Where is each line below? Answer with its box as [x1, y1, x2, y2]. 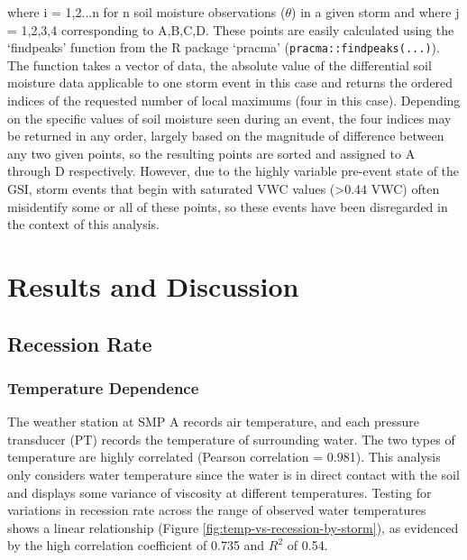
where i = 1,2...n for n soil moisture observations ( [7, 3, 286, 21]
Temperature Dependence [7, 376, 199, 399]
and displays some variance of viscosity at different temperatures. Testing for [7, 482, 432, 501]
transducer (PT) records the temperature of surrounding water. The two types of [7, 429, 455, 448]
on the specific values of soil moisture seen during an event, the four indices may [7, 108, 452, 127]
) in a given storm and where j [291, 3, 460, 21]
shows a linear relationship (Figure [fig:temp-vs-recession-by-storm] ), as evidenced [7, 518, 459, 537]
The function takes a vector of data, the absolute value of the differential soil [7, 55, 432, 74]
